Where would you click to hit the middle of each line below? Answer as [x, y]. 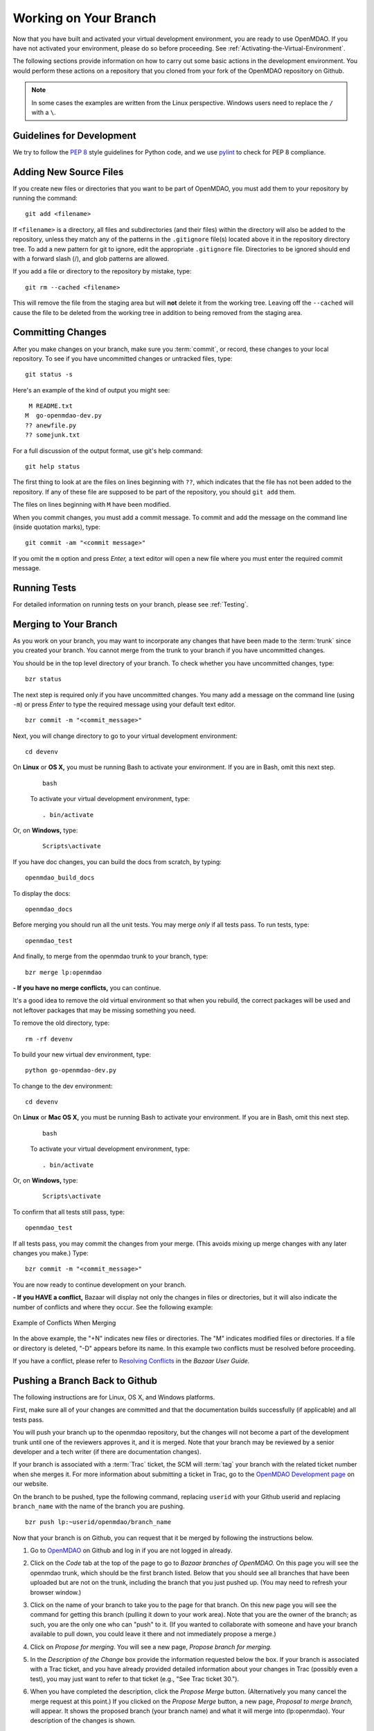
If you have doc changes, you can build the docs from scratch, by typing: [117, 861]
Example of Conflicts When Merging [64, 1322]
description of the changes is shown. [83, 1721]
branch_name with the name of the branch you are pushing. [99, 1506]
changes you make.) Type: [51, 1253]
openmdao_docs [49, 909]
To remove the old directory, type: [61, 1023]
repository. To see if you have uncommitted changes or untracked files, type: [123, 358]
